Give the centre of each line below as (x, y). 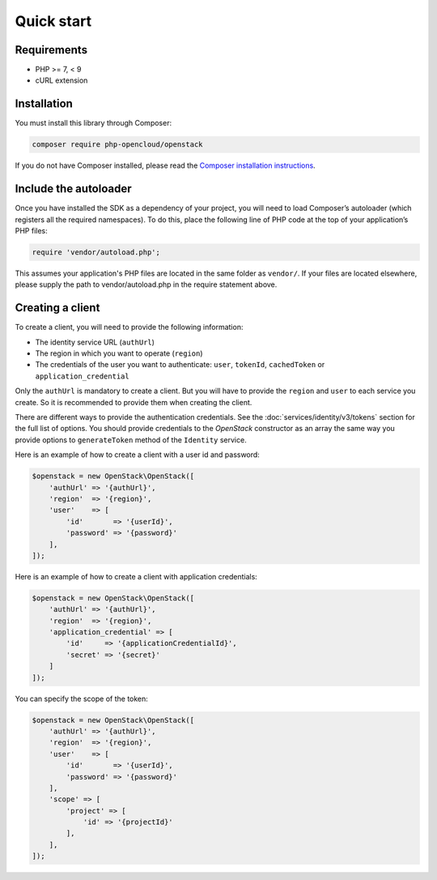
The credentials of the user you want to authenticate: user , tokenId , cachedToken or (180, 365)
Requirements (51, 50)
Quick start (53, 21)
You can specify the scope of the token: (82, 698)
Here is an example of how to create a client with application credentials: (136, 576)
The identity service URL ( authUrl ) (95, 342)
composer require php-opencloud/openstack (117, 145)
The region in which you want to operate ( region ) (119, 353)
